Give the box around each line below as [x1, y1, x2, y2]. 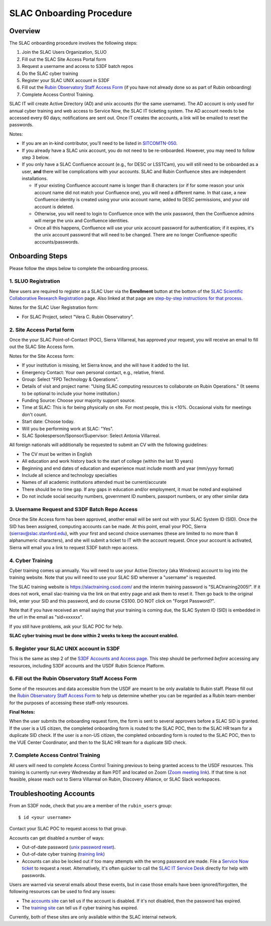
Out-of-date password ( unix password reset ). [22, 844, 116, 850]
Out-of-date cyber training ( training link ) [22, 851, 105, 857]
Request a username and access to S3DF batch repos [22, 63, 133, 69]
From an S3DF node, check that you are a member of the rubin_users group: [9, 803, 172, 809]
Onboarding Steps [9, 252, 68, 261]
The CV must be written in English [22, 451, 92, 457]
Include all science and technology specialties [22, 472, 117, 478]
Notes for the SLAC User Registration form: [9, 304, 99, 310]
